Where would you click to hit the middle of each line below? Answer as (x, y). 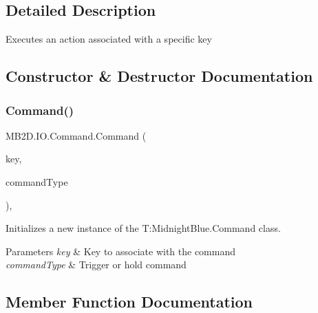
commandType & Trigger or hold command (96, 265)
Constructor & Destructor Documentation (159, 76)
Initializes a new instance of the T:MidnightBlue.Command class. (143, 228)
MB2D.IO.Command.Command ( (76, 135)
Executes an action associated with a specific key (109, 39)
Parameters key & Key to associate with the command (120, 251)
